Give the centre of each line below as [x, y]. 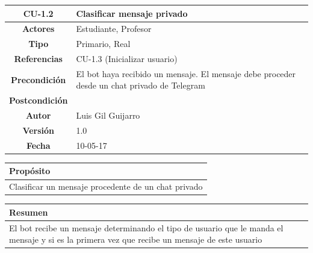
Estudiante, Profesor [114, 29]
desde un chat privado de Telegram [141, 85]
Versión [39, 130]
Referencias [38, 59]
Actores [38, 29]
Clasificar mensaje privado [132, 13]
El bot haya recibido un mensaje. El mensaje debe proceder [186, 73]
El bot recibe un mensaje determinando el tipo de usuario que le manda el [146, 227]
